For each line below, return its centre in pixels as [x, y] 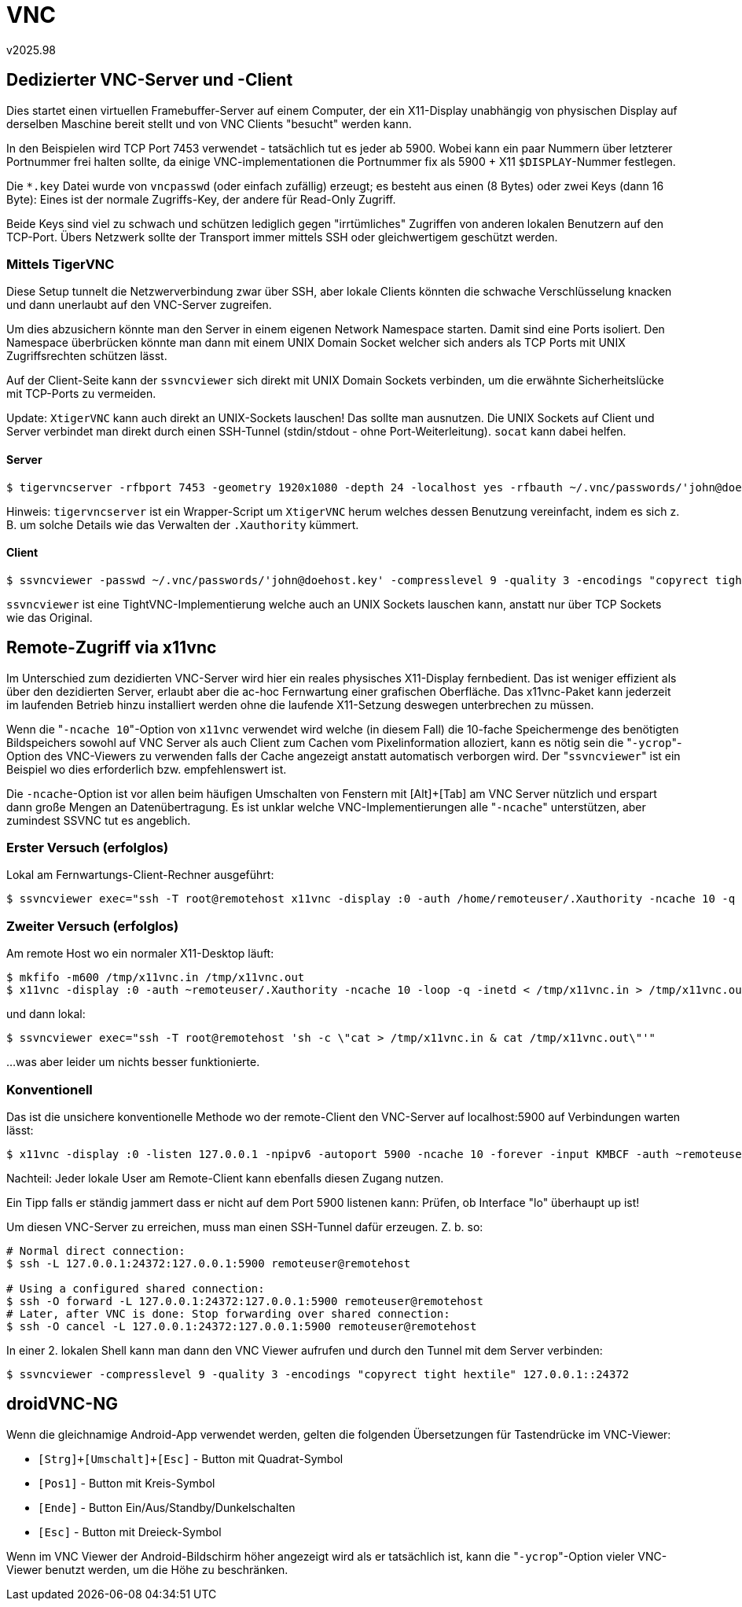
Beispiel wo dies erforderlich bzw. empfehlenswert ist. [147, 769]
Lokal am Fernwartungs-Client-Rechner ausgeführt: [140, 875]
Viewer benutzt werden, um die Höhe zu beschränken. [147, 1569]
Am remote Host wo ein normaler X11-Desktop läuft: [140, 954]
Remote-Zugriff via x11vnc [112, 648]
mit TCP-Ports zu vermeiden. [81, 394]
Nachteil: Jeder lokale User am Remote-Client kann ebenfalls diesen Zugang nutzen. [225, 1178]
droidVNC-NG [62, 1404]
